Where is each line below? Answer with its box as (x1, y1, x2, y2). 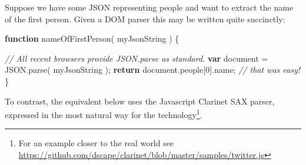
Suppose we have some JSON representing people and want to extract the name (5, 1, 294, 13)
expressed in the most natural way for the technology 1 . (5, 107, 202, 120)
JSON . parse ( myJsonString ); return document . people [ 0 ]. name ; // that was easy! (5, 63, 301, 76)
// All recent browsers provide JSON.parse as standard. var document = (5, 52, 268, 64)
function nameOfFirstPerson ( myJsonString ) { (5, 32, 179, 45)
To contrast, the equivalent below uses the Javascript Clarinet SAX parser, (5, 95, 275, 107)
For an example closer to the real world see (18, 137, 174, 149)
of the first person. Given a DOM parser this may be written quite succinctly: (5, 12, 285, 25)
